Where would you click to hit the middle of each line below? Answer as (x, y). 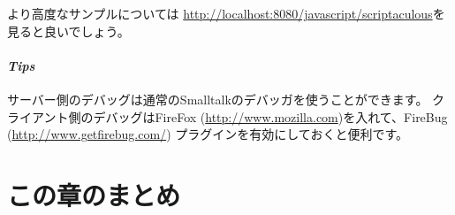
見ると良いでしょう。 (68, 31)
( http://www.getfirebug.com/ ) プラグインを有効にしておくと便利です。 (208, 134)
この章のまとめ (94, 194)
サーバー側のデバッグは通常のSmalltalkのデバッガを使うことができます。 (218, 99)
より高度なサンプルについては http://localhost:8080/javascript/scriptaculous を (226, 13)
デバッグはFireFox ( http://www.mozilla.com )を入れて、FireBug (270, 116)
